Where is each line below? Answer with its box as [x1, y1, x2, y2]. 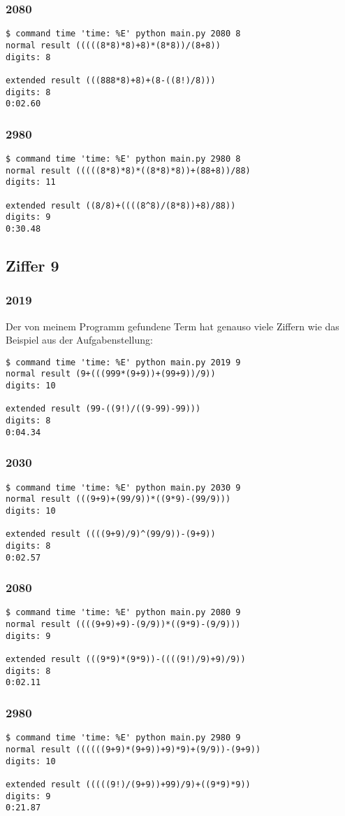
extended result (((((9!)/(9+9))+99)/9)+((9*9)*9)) [6, 779, 251, 789]
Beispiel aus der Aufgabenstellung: [6, 332, 153, 347]
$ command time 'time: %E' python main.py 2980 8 [6, 154, 241, 164]
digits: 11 [6, 177, 56, 188]
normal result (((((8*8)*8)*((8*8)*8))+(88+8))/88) [6, 165, 251, 176]
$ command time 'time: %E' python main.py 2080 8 [6, 29, 241, 39]
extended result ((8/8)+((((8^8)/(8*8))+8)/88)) [6, 200, 236, 211]
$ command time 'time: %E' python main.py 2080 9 [6, 607, 241, 618]
